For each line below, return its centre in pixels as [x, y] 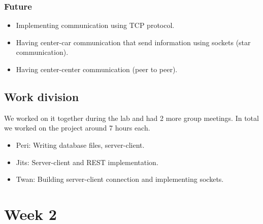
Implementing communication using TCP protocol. [95, 25]
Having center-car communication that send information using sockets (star [133, 42]
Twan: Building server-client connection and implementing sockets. [120, 179]
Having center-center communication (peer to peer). [97, 69]
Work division [42, 96]
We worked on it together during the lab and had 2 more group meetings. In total [131, 118]
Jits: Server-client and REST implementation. [87, 162]
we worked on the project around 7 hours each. [77, 128]
